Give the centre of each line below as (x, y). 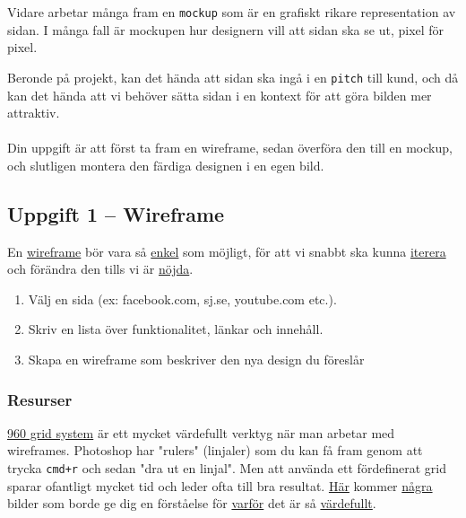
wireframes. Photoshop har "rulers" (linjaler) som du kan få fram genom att (215, 450)
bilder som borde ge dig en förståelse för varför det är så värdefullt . (192, 503)
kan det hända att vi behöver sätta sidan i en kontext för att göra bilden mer (220, 95)
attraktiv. (34, 113)
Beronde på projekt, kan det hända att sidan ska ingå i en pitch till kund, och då (233, 77)
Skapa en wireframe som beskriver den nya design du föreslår (196, 360)
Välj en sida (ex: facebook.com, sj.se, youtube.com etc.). (182, 299)
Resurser (40, 399)
